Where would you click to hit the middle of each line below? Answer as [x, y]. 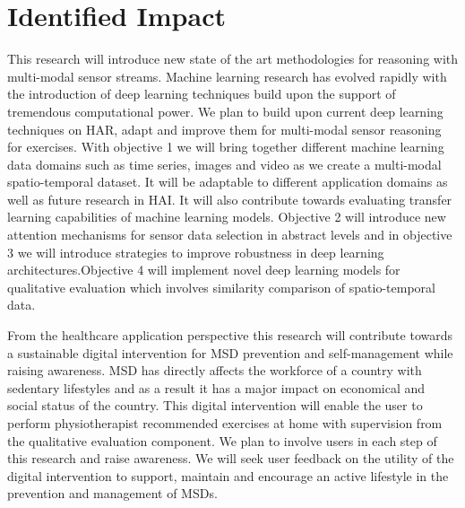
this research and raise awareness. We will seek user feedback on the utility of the [231, 458]
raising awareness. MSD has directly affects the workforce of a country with [215, 370]
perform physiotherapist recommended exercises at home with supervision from [225, 423]
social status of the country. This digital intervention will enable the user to [215, 405]
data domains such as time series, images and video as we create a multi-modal [224, 164]
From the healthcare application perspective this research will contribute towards [230, 335]
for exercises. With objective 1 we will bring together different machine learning [226, 147]
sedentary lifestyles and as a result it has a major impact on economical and [216, 387]
